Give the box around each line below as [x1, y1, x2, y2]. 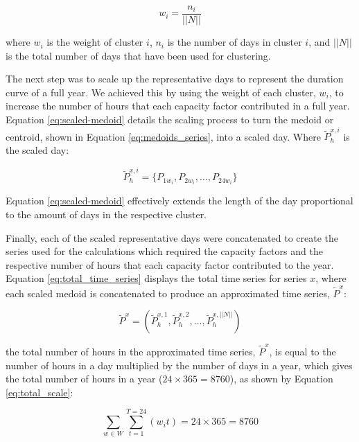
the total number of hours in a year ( [6, 371, 163, 386]
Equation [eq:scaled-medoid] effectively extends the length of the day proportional [6, 193, 353, 208]
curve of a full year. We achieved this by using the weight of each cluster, [6, 85, 316, 99]
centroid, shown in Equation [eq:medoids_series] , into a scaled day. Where [6, 129, 321, 143]
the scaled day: [6, 142, 69, 157]
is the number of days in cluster [167, 35, 302, 49]
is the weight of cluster [46, 35, 143, 49]
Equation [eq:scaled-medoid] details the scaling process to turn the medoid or [6, 112, 334, 127]
